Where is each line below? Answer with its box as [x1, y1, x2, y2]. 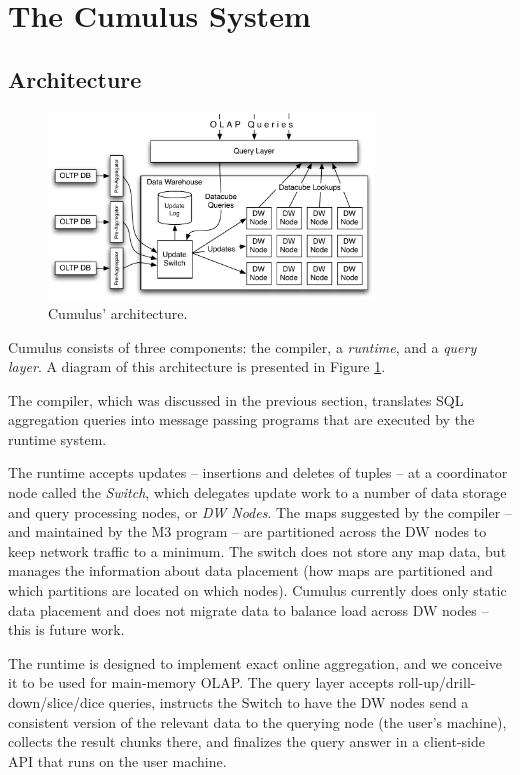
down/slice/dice [8, 692, 105, 712]
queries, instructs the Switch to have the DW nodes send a [108, 692, 469, 712]
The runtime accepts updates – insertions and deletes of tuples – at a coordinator [8, 462, 508, 483]
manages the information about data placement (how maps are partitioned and [8, 560, 493, 581]
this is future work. [8, 619, 125, 640]
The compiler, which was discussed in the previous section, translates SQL [8, 389, 464, 410]
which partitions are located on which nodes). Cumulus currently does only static [8, 580, 507, 601]
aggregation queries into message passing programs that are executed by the [8, 409, 475, 430]
